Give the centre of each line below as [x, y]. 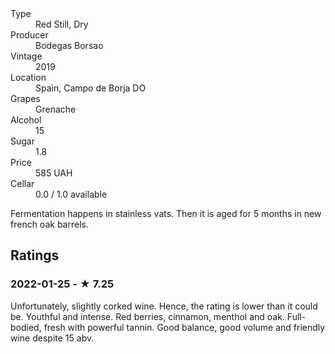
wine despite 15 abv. [52, 338]
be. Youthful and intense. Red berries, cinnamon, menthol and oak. [147, 316]
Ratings [35, 255]
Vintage [26, 56]
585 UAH [54, 173]
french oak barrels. [49, 224]
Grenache [56, 109]
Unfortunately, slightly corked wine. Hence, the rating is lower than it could [164, 306]
